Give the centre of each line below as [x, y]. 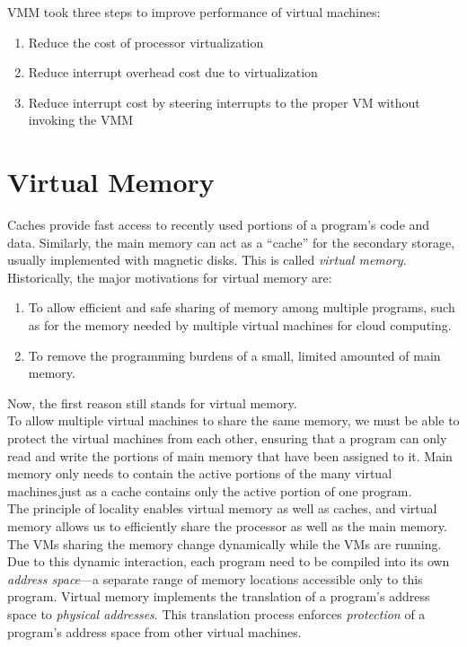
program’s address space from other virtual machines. [154, 631]
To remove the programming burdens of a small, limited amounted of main [234, 355]
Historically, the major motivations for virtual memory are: [170, 277]
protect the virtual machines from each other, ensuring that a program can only [227, 438]
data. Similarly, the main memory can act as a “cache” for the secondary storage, [231, 242]
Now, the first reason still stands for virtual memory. [152, 402]
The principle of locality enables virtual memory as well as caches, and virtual [222, 508]
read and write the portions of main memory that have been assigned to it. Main [230, 455]
